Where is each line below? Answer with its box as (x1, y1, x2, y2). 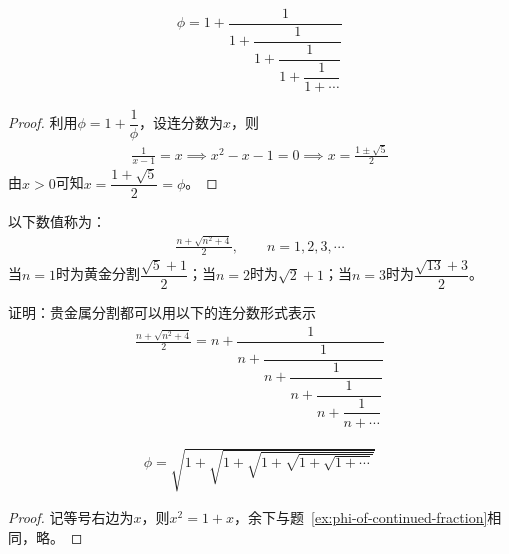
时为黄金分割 (56, 263, 141, 284)
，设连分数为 (139, 112, 224, 133)
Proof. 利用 (8, 112, 78, 133)
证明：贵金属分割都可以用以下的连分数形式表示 (8, 302, 316, 323)
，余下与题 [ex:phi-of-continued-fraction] (234, 507, 488, 528)
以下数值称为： (8, 211, 106, 232)
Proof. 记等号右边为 (8, 507, 134, 528)
